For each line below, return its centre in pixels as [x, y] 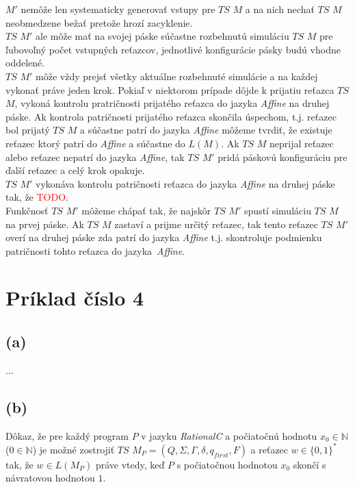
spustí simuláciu [278, 210]
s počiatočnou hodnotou [227, 464]
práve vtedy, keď [130, 464]
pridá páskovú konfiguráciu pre [282, 157]
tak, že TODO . [37, 197]
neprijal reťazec [301, 143]
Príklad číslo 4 [75, 298]
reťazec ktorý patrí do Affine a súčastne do [95, 143]
